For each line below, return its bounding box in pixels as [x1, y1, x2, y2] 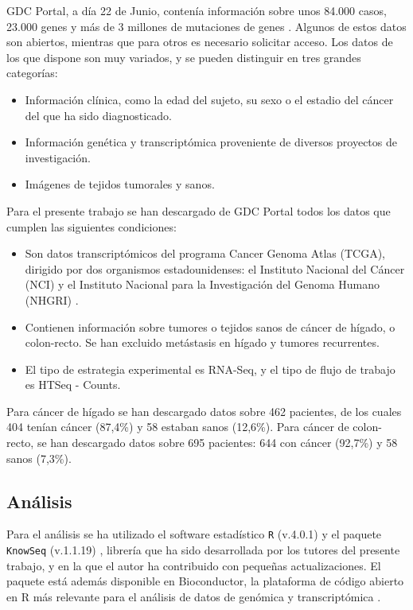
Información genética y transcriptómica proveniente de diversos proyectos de [25, 134, 397, 150]
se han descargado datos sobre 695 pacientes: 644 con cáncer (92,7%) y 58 [37, 434, 398, 451]
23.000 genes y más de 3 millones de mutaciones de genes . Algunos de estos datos [6, 17, 407, 34]
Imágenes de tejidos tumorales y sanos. [25, 176, 215, 192]
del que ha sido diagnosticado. [25, 107, 172, 123]
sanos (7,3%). [6, 449, 72, 466]
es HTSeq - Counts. [25, 376, 121, 393]
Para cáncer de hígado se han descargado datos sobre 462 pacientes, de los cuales [6, 402, 402, 419]
